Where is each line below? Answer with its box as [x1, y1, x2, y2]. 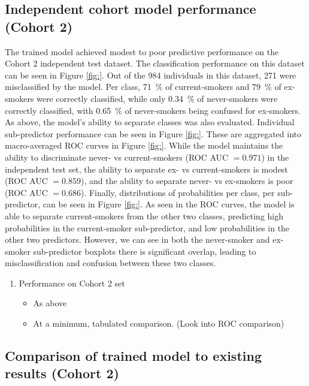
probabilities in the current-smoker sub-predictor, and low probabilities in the [5, 221, 290, 234]
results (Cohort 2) [5, 364, 119, 382]
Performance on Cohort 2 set [19, 276, 125, 289]
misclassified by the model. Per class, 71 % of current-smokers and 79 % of [5, 80, 281, 93]
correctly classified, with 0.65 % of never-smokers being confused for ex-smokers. [5, 104, 301, 116]
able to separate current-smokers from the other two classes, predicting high [5, 209, 284, 222]
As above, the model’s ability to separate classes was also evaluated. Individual [5, 116, 295, 128]
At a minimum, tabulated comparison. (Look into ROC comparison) [33, 317, 284, 330]
